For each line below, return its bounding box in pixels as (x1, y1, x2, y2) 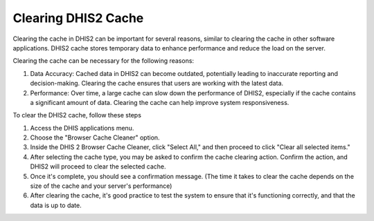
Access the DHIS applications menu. (30, 124, 134, 132)
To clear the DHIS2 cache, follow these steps (12, 111, 142, 119)
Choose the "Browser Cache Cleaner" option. (30, 133, 160, 142)
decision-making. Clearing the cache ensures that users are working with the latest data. (30, 79, 284, 88)
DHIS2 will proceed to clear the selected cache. (30, 162, 166, 171)
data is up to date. (30, 201, 82, 209)
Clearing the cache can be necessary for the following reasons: (12, 57, 194, 65)
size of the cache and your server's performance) (30, 182, 172, 190)
